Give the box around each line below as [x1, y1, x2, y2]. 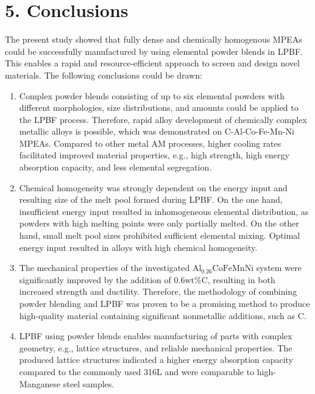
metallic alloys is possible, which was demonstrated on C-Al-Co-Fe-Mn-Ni [19, 125, 294, 138]
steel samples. [63, 377, 115, 390]
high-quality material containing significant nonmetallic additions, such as [19, 309, 296, 322]
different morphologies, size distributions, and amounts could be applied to [19, 101, 299, 114]
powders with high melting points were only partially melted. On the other [19, 217, 299, 230]
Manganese [19, 377, 61, 390]
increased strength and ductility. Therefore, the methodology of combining [19, 285, 297, 298]
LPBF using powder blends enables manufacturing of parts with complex [19, 329, 292, 342]
